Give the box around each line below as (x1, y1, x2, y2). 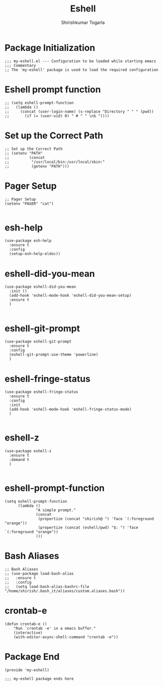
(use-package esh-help (4, 238, 52, 243)
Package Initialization (4, 42, 95, 53)
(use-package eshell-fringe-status (4, 389, 79, 395)
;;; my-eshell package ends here (4, 676, 74, 681)
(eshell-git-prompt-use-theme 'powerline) (9, 352, 98, 357)
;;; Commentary (4, 63, 36, 68)
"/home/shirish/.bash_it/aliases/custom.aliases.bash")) (4, 588, 125, 594)
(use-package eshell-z (4, 449, 52, 454)
